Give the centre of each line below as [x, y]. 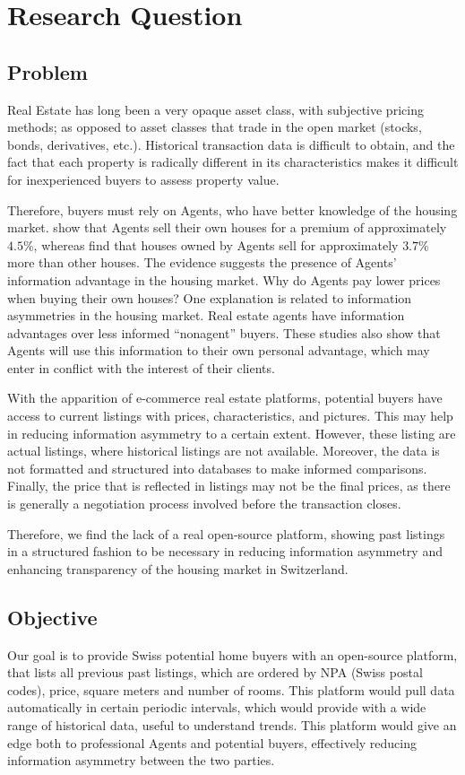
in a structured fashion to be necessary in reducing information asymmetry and [225, 551]
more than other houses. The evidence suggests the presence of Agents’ [202, 262]
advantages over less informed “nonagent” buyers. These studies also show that [224, 332]
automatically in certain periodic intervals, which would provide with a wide [217, 707]
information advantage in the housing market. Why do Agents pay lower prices [224, 279]
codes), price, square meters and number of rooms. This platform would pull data [231, 689]
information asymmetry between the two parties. [141, 760]
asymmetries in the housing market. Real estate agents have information [206, 315]
